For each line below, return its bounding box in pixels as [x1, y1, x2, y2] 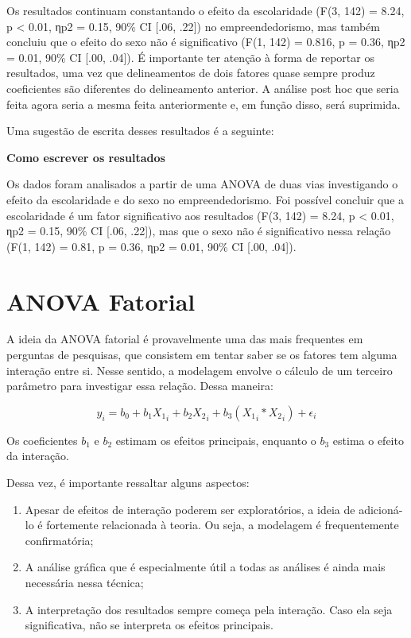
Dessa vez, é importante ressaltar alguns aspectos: [6, 474, 250, 490]
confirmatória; [25, 532, 94, 548]
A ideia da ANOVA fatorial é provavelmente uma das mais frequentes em [6, 331, 363, 347]
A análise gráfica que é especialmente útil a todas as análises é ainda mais [25, 559, 386, 575]
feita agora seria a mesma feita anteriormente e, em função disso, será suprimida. [6, 95, 401, 112]
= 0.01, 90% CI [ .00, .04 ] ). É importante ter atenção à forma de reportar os [6, 48, 374, 65]
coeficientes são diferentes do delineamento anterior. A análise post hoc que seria [6, 79, 399, 96]
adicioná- [359, 501, 403, 517]
